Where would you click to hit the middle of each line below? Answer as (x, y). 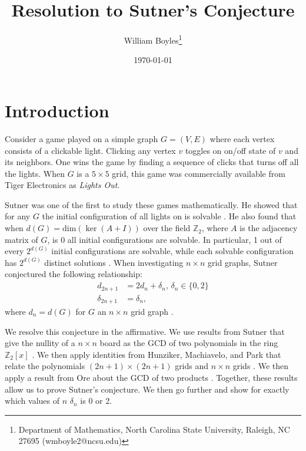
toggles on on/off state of (230, 150)
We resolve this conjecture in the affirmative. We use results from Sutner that (145, 331)
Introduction (57, 110)
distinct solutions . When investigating (114, 262)
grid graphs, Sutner (243, 262)
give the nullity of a (40, 343)
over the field (167, 228)
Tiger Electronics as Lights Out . (62, 185)
